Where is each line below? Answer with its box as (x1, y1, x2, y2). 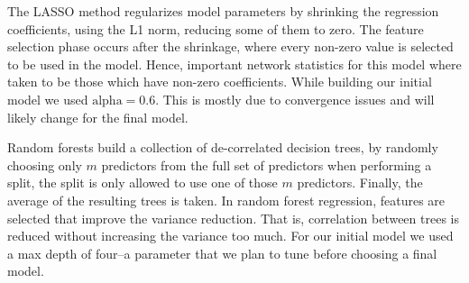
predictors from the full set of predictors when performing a (101, 155, 432, 174)
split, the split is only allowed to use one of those (7, 173, 278, 192)
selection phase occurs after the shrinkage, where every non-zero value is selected (7, 37, 454, 56)
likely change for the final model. (7, 107, 189, 126)
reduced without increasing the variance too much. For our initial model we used (7, 226, 454, 245)
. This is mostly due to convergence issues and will (155, 89, 435, 108)
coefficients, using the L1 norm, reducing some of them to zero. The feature (7, 19, 424, 38)
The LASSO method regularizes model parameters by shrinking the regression (7, 2, 439, 20)
